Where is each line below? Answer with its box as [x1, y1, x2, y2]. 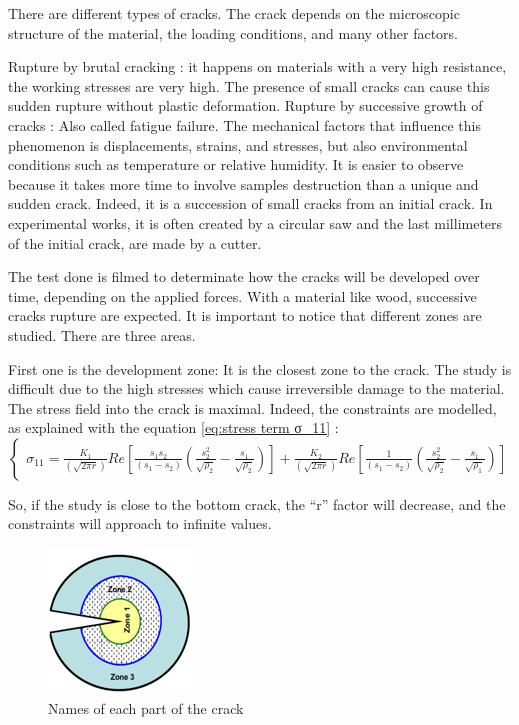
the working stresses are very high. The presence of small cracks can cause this [8, 75, 490, 96]
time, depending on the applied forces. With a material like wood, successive [8, 285, 477, 306]
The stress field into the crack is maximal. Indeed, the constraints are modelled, [8, 397, 497, 418]
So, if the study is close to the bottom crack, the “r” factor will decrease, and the [8, 493, 506, 514]
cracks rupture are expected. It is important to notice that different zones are [8, 305, 482, 326]
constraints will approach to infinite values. [8, 513, 272, 534]
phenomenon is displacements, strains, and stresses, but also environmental [8, 134, 468, 155]
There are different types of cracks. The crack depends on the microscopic [8, 3, 460, 23]
